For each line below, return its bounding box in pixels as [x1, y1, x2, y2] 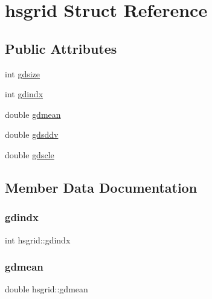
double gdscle [5, 148, 54, 161]
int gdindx [5, 88, 43, 100]
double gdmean [5, 108, 61, 120]
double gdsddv [5, 128, 59, 141]
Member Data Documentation [5, 178, 198, 196]
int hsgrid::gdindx [5, 233, 71, 246]
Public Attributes [5, 39, 117, 57]
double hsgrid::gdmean [5, 283, 88, 295]
